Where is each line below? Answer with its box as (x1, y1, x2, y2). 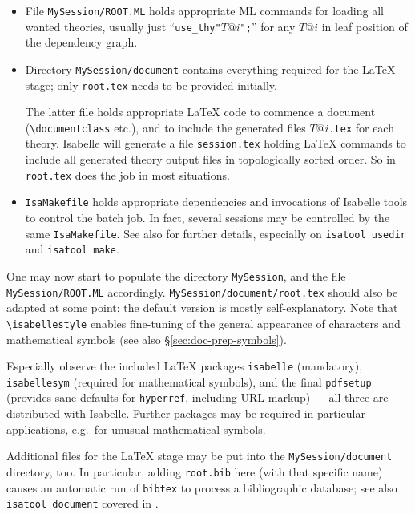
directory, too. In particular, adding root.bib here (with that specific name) (6, 463, 383, 480)
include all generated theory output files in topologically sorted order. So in (25, 151, 396, 168)
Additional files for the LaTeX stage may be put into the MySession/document (6, 447, 393, 464)
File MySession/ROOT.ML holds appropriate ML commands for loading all (25, 2, 384, 18)
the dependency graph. (25, 34, 138, 51)
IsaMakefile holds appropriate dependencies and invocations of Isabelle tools (25, 193, 408, 210)
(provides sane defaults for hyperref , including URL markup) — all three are (6, 389, 389, 406)
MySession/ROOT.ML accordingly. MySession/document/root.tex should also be (6, 283, 398, 300)
